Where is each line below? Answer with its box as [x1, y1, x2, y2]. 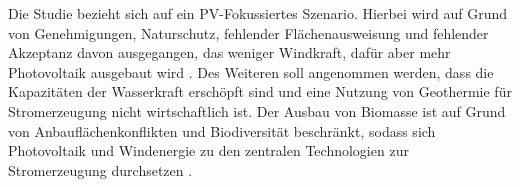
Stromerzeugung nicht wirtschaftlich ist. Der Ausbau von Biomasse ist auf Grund [8, 100, 506, 121]
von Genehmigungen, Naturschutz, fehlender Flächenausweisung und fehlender [8, 22, 489, 43]
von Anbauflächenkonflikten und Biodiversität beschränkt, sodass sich [8, 120, 436, 141]
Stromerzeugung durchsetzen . [8, 159, 193, 180]
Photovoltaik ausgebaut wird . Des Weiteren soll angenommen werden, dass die [8, 61, 494, 82]
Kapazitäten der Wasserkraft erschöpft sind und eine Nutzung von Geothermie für [8, 81, 512, 102]
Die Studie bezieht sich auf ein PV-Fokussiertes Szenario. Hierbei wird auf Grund [8, 3, 507, 23]
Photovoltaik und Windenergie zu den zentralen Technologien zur [8, 140, 409, 161]
